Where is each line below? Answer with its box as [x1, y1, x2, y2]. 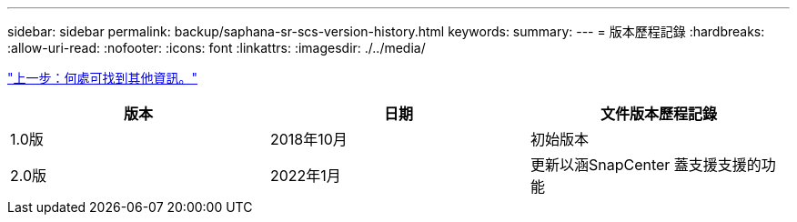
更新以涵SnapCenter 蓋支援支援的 [530, 156, 762, 174]
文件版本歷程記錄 [600, 105, 717, 123]
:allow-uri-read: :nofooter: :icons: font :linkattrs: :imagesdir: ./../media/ [7, 40, 426, 55]
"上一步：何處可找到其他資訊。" [7, 70, 198, 86]
